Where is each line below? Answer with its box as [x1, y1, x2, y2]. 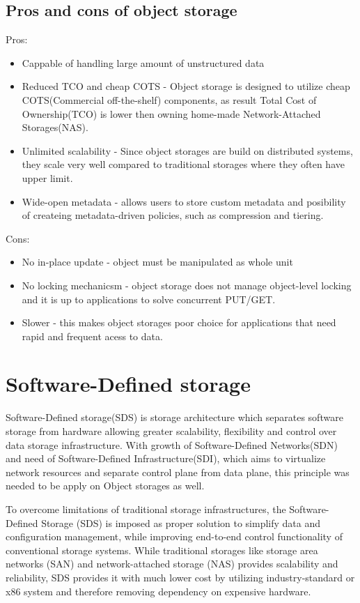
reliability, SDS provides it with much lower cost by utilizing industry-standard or [6, 570, 355, 584]
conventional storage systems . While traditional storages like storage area [6, 542, 318, 557]
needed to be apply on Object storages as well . [6, 478, 205, 493]
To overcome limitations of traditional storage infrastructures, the [6, 501, 286, 516]
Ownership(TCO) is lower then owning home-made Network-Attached [22, 106, 321, 121]
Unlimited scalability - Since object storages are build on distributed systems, [22, 143, 353, 158]
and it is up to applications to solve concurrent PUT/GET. [22, 291, 276, 306]
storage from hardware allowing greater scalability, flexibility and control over [6, 424, 337, 438]
